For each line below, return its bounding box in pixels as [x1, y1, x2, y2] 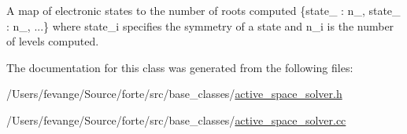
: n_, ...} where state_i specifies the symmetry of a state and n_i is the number [6, 17, 394, 34]
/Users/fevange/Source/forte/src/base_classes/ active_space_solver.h [6, 85, 342, 102]
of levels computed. [6, 33, 99, 49]
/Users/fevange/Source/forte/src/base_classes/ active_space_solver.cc [6, 111, 346, 128]
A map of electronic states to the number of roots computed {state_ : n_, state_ [6, 2, 401, 18]
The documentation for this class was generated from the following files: [6, 59, 353, 75]
